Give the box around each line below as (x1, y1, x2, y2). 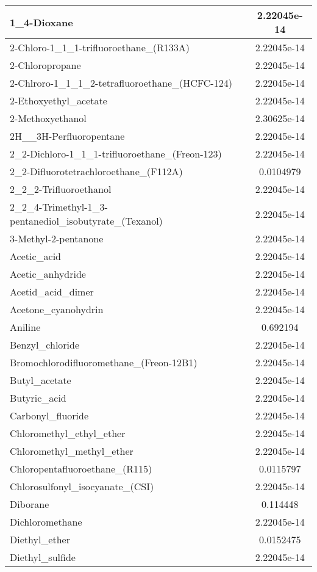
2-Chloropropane (10, 58, 81, 72)
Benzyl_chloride (10, 338, 80, 352)
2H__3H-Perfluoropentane (10, 129, 125, 143)
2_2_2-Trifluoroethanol (10, 182, 112, 196)
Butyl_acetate (10, 373, 71, 387)
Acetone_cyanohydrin (10, 302, 104, 316)
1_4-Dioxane (10, 15, 73, 29)
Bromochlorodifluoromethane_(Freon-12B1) (10, 355, 198, 369)
